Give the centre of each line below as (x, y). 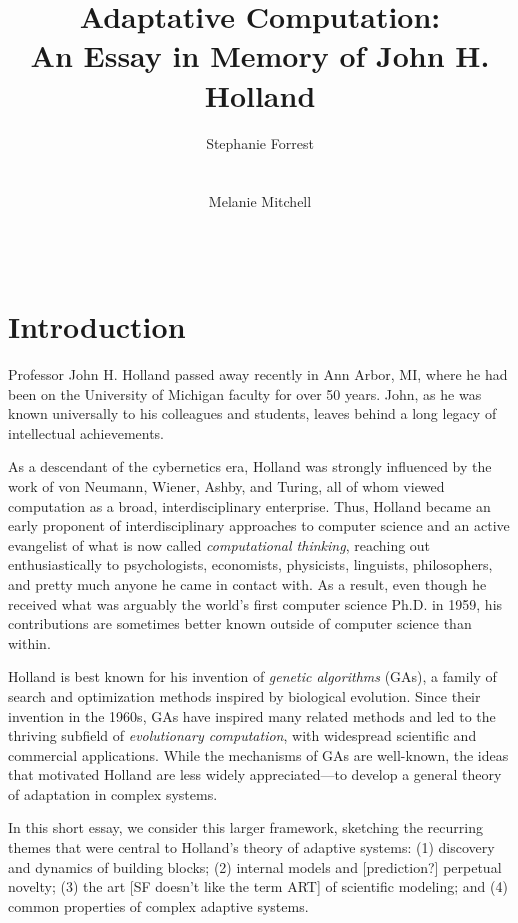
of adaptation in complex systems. (113, 793)
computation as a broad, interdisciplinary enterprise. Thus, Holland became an (249, 505)
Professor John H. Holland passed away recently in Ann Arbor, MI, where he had (258, 374)
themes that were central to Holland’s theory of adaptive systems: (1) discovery (251, 847)
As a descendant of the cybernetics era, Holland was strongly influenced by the (250, 466)
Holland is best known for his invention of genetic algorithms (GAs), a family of (252, 676)
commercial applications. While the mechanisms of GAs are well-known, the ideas (258, 754)
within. (29, 642)
